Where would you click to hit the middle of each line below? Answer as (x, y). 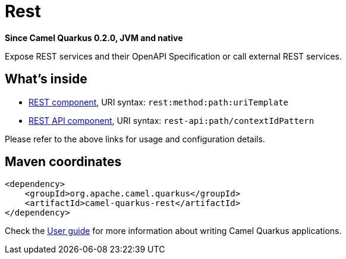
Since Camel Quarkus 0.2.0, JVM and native (94, 38)
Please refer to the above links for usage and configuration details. (135, 139)
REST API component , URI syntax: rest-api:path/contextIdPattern (172, 120)
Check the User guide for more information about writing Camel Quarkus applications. (173, 231)
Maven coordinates (63, 162)
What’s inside (46, 79)
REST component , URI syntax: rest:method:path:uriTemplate (158, 102)
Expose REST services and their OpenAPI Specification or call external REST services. (173, 56)
